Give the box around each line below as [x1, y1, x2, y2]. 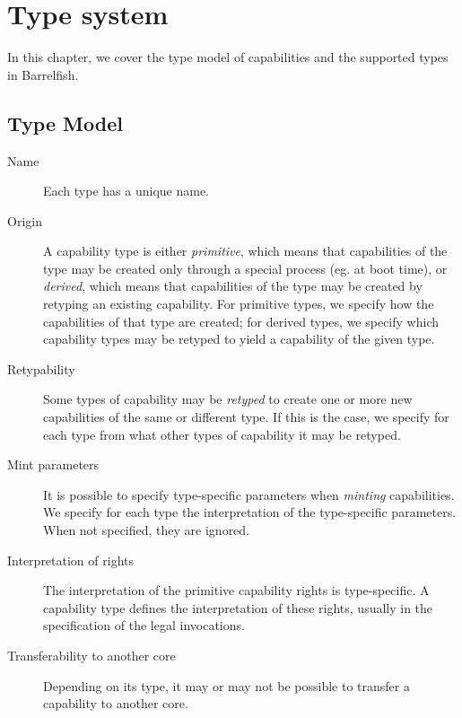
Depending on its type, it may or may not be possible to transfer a [43, 676, 410, 695]
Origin [7, 211, 42, 230]
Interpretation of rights [7, 550, 134, 569]
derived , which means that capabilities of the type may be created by [43, 276, 423, 295]
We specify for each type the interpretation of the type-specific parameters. [43, 503, 457, 521]
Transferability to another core [7, 645, 176, 664]
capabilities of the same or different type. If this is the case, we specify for [43, 407, 449, 426]
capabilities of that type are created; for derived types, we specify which [43, 311, 439, 330]
